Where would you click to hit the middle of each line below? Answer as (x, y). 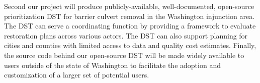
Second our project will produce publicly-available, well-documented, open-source (129, 6)
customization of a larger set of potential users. (77, 75)
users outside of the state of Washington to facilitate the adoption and (112, 65)
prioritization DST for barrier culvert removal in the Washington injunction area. (129, 16)
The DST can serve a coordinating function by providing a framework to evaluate (130, 26)
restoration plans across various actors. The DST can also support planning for (126, 35)
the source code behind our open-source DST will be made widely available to (124, 55)
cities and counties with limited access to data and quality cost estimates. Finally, (130, 45)
